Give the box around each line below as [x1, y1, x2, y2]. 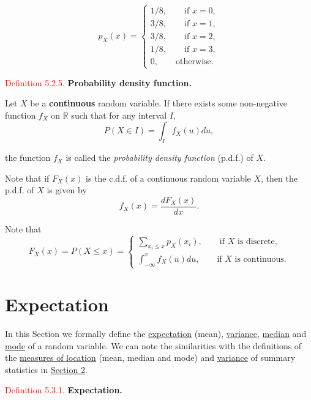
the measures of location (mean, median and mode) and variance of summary [5, 351, 296, 364]
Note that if [5, 171, 50, 184]
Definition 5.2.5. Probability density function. [5, 76, 192, 89]
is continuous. [234, 254, 287, 264]
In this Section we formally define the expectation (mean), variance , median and [5, 327, 307, 340]
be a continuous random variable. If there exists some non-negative [30, 97, 288, 109]
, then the [261, 171, 298, 184]
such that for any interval [71, 108, 167, 121]
